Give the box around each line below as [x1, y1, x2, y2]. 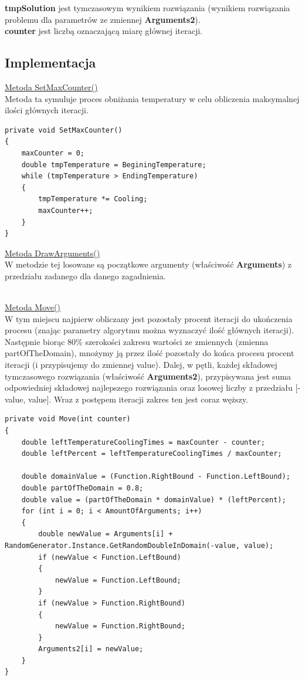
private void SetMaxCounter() [5, 126, 123, 134]
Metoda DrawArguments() [5, 246, 100, 259]
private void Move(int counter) [5, 415, 131, 424]
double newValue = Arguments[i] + [38, 530, 173, 539]
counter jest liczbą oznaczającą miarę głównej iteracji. [5, 25, 202, 37]
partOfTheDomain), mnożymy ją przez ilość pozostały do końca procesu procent [5, 347, 294, 359]
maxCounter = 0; [21, 148, 85, 157]
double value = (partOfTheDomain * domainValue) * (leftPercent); [21, 495, 286, 504]
